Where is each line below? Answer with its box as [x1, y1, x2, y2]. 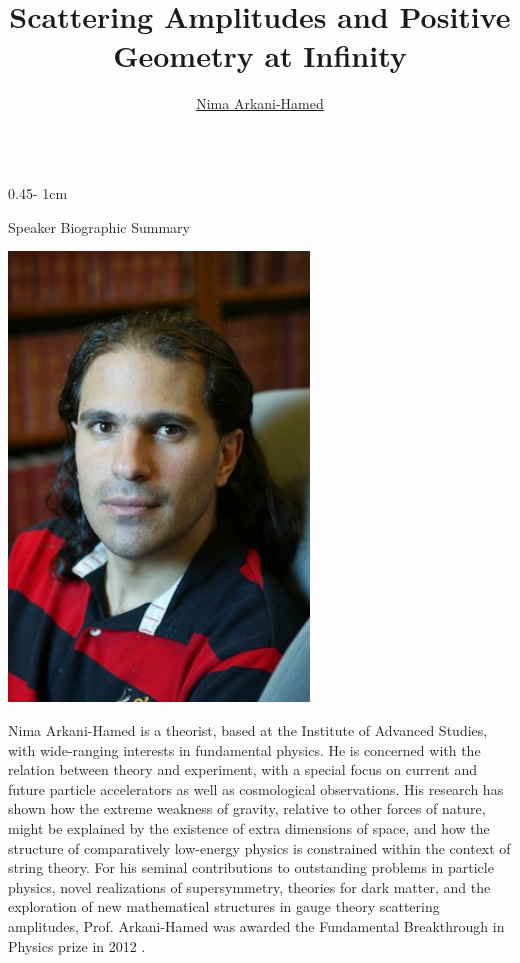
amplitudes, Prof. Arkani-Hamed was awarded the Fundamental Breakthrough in [8, 915, 505, 936]
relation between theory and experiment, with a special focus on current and [8, 759, 477, 780]
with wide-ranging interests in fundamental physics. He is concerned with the [8, 739, 481, 760]
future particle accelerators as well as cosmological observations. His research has [8, 778, 504, 799]
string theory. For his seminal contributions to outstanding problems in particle [8, 857, 494, 878]
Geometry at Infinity [113, 35, 407, 76]
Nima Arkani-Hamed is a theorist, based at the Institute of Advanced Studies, [8, 720, 488, 741]
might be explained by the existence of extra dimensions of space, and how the [8, 817, 490, 838]
